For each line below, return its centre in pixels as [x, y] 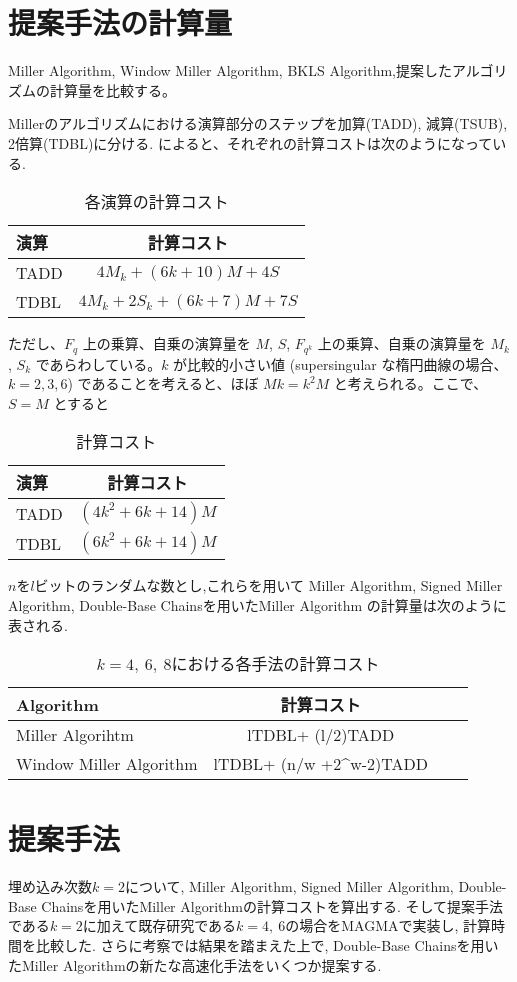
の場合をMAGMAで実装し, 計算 [388, 925]
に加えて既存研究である [159, 925]
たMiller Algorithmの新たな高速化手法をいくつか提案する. [195, 964]
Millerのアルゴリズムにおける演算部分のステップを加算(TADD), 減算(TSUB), [258, 123]
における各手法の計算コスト [275, 664]
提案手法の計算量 [120, 22]
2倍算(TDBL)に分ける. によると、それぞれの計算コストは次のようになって [250, 142]
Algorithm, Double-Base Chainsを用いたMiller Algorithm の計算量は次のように [257, 604]
